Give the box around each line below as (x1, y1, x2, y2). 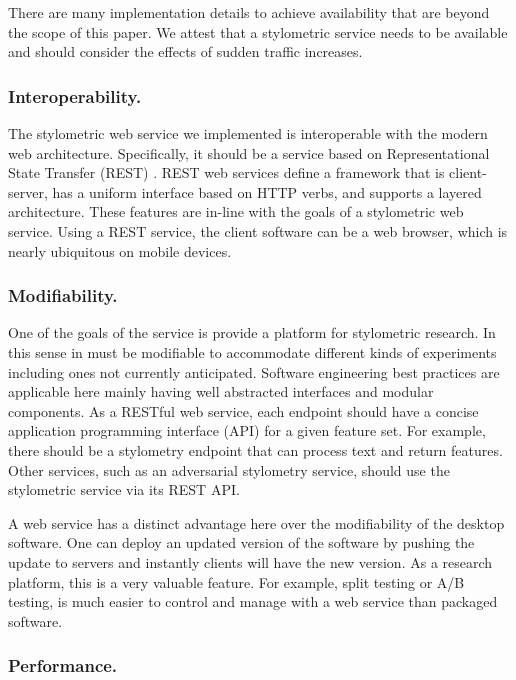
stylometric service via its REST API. (8, 479, 240, 500)
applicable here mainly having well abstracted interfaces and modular (8, 381, 434, 402)
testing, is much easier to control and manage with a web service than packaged (8, 591, 498, 612)
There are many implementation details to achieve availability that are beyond (8, 2, 490, 22)
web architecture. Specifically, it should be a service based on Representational (8, 142, 490, 163)
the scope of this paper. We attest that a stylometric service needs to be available (8, 21, 508, 42)
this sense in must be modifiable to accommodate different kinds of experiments (8, 341, 497, 362)
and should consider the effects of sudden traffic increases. (8, 41, 363, 62)
